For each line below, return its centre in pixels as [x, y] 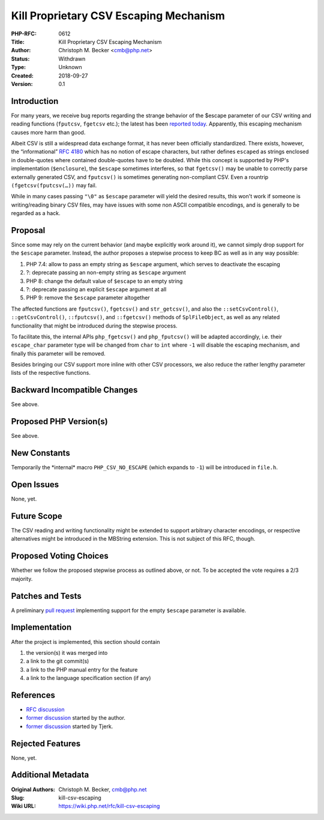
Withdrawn [72, 59]
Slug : [18, 797]
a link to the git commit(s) [58, 661]
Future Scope [37, 516]
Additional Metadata [50, 775]
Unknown [70, 67]
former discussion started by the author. [76, 718]
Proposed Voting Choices [60, 556]
